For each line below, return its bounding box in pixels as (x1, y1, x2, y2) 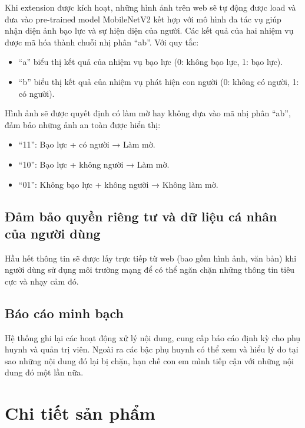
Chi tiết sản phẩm (5, 401, 155, 425)
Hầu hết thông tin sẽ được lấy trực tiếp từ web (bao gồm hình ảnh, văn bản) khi (5, 251, 297, 264)
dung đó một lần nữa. (5, 366, 84, 378)
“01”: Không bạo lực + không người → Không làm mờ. (18, 178, 218, 190)
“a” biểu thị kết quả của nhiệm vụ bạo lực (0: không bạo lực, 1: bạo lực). (18, 55, 283, 68)
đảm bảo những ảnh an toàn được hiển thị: (5, 118, 161, 130)
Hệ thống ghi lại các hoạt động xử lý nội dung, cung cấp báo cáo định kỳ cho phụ (5, 331, 301, 344)
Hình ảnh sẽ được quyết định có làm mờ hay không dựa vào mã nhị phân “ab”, (5, 107, 291, 119)
